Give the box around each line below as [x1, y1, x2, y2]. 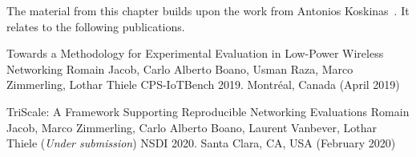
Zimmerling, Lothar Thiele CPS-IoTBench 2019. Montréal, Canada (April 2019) [6, 76, 400, 93]
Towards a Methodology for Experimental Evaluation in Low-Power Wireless [6, 45, 384, 62]
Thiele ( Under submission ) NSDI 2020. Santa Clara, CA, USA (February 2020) [6, 135, 396, 151]
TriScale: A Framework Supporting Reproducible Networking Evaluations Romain [6, 103, 410, 119]
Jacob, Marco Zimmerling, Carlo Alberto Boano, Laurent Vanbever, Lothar [6, 119, 377, 135]
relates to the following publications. [6, 18, 185, 34]
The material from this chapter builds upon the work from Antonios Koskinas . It [6, 2, 410, 18]
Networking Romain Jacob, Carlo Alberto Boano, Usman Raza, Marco [6, 60, 353, 77]
